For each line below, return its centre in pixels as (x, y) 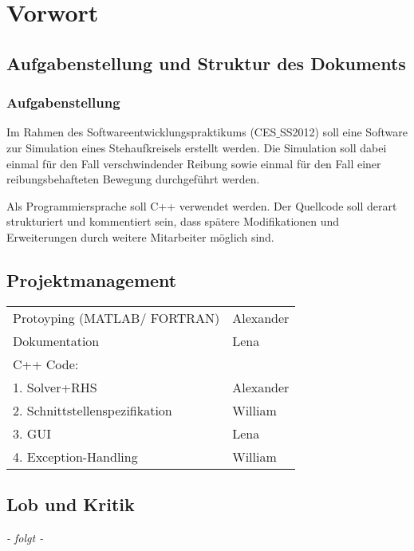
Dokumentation (56, 340)
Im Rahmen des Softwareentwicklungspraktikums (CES (142, 132)
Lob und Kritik (71, 504)
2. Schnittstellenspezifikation (93, 410)
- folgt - (25, 537)
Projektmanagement (92, 279)
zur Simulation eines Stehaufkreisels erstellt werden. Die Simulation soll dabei (197, 147)
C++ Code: (46, 364)
